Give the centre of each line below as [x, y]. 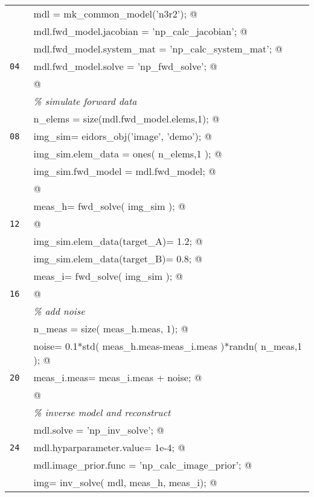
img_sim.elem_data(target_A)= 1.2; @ [118, 241]
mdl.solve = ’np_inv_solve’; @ [99, 430]
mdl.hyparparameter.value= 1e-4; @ [109, 447]
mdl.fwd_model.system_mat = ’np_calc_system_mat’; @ [158, 49]
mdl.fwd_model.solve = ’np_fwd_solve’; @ [125, 66]
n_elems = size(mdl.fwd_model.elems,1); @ [127, 119]
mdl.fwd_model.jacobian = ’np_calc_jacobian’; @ [140, 31]
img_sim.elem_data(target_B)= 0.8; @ [118, 258]
